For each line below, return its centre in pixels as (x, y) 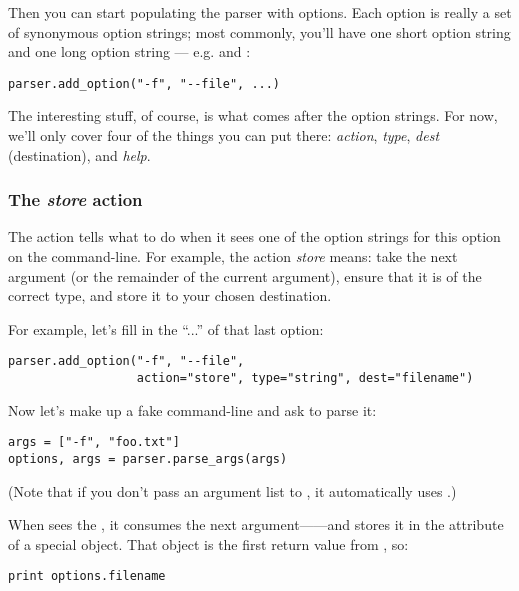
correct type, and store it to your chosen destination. (170, 295)
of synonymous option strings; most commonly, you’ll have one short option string (259, 31)
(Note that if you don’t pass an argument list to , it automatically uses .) (232, 490)
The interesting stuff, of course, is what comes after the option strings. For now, (253, 115)
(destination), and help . (79, 154)
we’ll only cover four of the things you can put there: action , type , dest (224, 135)
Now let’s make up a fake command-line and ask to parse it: (192, 409)
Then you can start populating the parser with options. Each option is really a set (260, 12)
